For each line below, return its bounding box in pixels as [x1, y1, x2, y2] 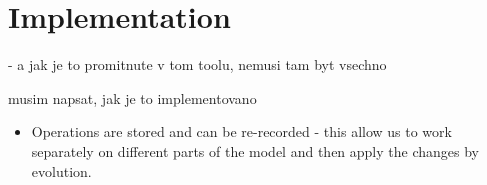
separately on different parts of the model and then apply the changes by [31, 140, 479, 161]
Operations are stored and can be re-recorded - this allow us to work [31, 121, 452, 142]
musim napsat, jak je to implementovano [8, 87, 257, 108]
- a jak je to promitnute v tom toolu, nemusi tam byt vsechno [8, 54, 387, 75]
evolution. [31, 160, 92, 181]
